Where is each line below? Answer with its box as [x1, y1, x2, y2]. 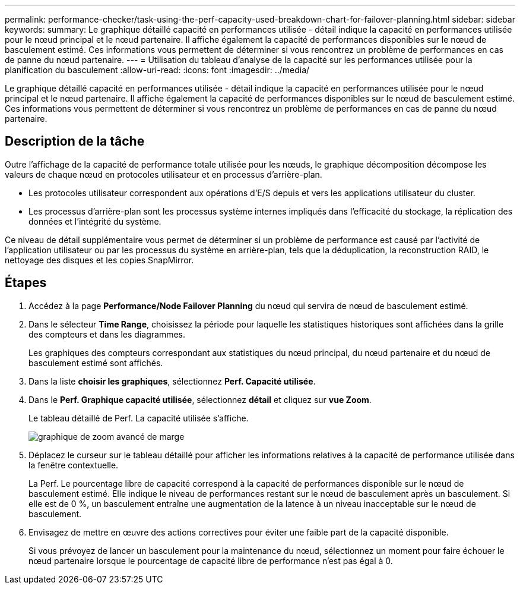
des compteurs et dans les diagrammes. [28, 329, 186, 339]
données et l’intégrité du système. [28, 216, 161, 226]
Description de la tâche [5, 134, 145, 149]
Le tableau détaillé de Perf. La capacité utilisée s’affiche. [28, 412, 249, 423]
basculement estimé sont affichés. [28, 357, 163, 368]
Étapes [5, 275, 47, 291]
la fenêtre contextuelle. [28, 459, 119, 470]
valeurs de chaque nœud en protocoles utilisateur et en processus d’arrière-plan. [5, 169, 322, 179]
